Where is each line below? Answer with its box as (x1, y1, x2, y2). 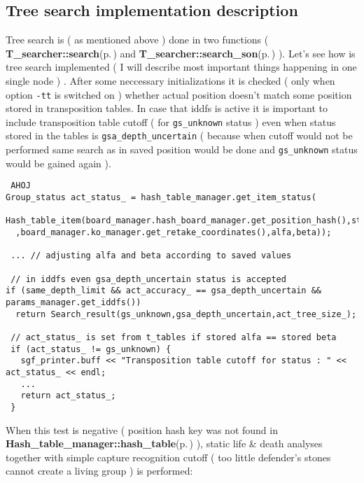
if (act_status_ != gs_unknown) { (10, 344, 171, 354)
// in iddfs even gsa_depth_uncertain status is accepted (10, 274, 286, 284)
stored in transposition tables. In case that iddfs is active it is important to (6, 101, 328, 115)
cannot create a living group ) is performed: (6, 463, 193, 478)
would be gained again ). (6, 155, 111, 170)
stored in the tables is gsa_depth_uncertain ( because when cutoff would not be (6, 128, 353, 143)
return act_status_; (20, 391, 116, 401)
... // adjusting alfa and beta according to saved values (10, 251, 292, 261)
